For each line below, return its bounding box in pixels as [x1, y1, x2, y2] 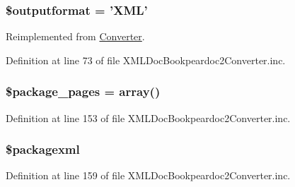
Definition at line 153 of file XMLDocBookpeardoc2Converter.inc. [6, 110, 291, 125]
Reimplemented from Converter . [6, 29, 145, 44]
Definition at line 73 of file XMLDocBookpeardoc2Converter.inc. [6, 52, 286, 67]
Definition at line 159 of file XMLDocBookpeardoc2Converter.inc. [6, 168, 291, 183]
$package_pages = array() [6, 83, 161, 100]
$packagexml [6, 140, 80, 158]
